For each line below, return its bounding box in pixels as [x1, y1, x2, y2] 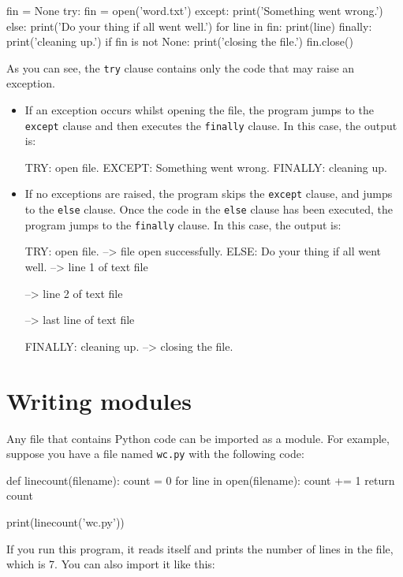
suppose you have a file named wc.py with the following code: [6, 445, 304, 462]
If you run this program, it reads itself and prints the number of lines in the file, [6, 540, 394, 557]
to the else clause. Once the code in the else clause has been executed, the [24, 201, 393, 218]
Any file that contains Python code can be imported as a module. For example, [6, 430, 390, 446]
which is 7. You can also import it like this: [6, 556, 215, 572]
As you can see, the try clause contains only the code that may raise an [6, 59, 355, 76]
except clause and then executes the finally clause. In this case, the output [24, 117, 397, 133]
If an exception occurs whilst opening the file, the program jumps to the [24, 102, 374, 118]
